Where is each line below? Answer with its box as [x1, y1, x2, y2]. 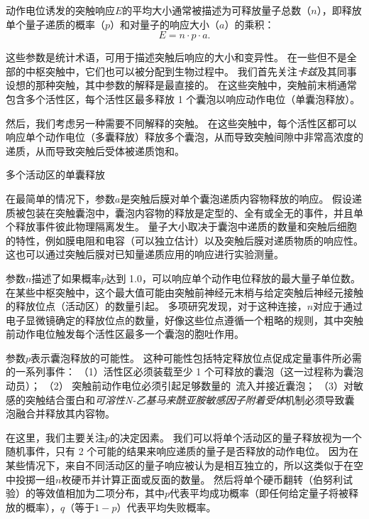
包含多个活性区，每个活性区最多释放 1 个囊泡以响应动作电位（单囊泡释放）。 [6, 91, 360, 106]
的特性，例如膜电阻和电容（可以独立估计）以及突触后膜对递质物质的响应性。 [6, 232, 363, 247]
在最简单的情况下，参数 [6, 191, 115, 205]
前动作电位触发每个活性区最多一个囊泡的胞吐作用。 [6, 326, 244, 341]
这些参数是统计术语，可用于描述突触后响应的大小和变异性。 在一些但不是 [6, 50, 347, 65]
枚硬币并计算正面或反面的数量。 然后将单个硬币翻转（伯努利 [61, 471, 343, 486]
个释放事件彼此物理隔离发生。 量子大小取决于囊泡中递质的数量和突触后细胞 [6, 219, 357, 234]
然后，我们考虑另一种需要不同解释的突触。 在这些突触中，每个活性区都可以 [6, 115, 357, 130]
